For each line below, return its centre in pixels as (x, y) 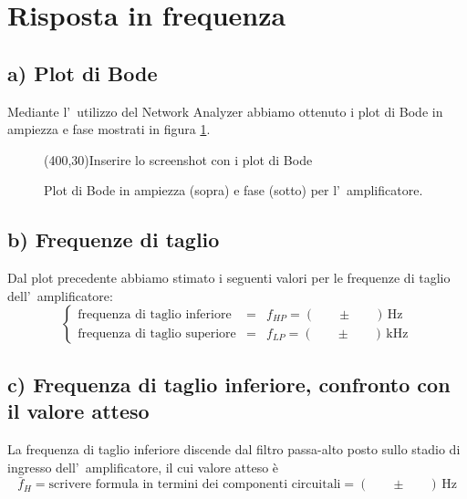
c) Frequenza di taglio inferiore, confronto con (229, 384)
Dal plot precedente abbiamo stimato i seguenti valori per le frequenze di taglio (229, 278)
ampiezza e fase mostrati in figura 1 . (109, 129)
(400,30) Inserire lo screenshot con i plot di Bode (178, 159)
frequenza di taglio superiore (157, 333)
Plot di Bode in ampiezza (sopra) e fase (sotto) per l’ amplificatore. (233, 190)
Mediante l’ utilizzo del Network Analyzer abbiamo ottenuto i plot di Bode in (225, 111)
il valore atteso (78, 411)
